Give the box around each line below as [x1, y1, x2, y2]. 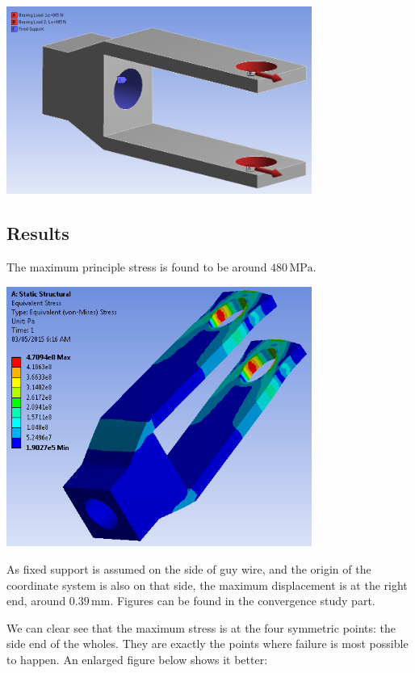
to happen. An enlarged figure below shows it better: [6, 651, 268, 668]
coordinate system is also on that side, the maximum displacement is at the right [6, 576, 408, 593]
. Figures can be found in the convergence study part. [110, 592, 375, 609]
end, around [6, 592, 66, 609]
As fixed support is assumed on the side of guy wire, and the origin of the [6, 561, 371, 578]
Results [6, 221, 69, 246]
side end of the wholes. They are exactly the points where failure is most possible [6, 635, 409, 652]
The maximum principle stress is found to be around [6, 258, 267, 275]
